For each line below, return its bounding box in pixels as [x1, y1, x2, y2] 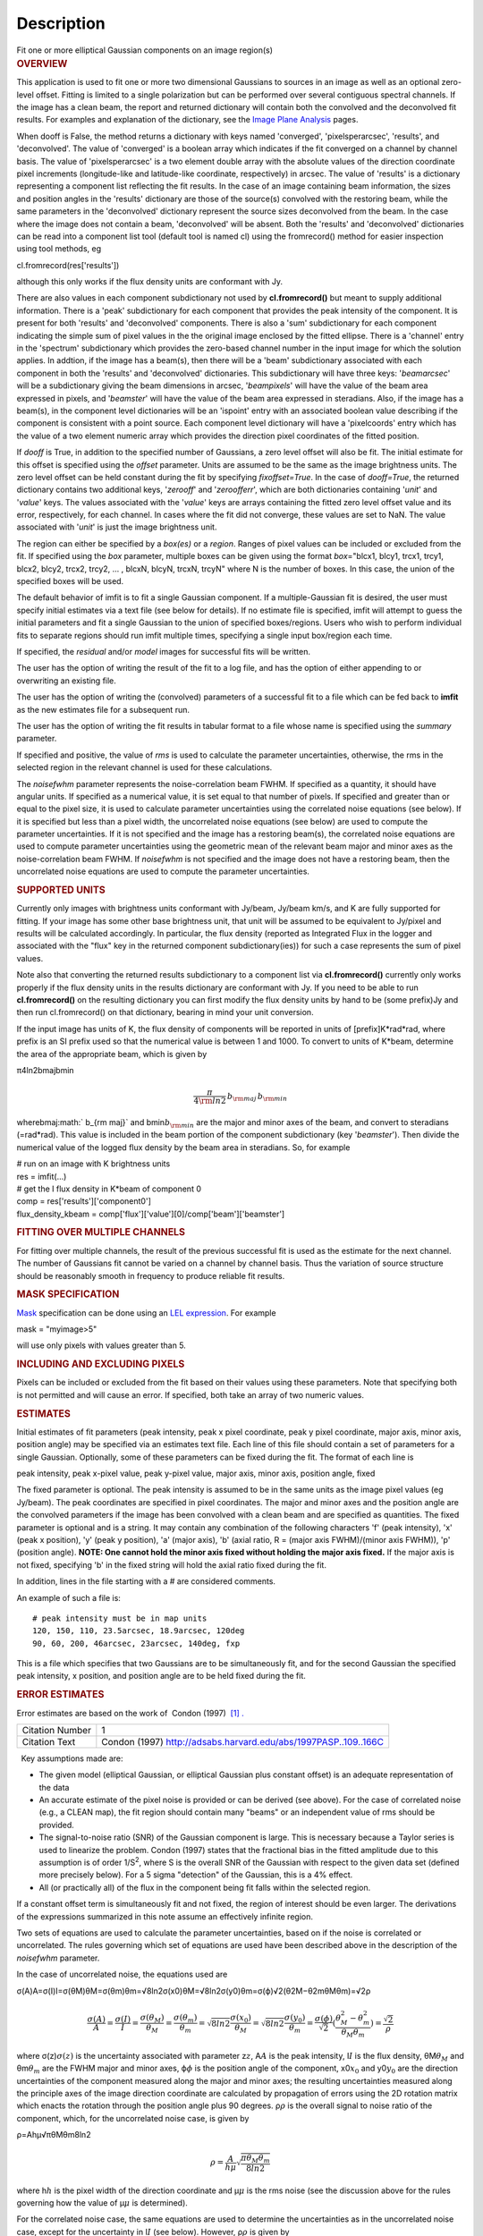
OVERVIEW [16, 57, 68, 70]
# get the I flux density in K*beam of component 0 [16, 1183, 201, 1194]
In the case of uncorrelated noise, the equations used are [16, 1969, 228, 1980]
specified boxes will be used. [16, 576, 124, 587]
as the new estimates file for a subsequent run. [16, 704, 190, 715]
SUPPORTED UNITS [16, 884, 106, 896]
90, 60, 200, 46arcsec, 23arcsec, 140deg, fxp [32, 1638, 241, 1648]
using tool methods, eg [16, 243, 102, 254]
